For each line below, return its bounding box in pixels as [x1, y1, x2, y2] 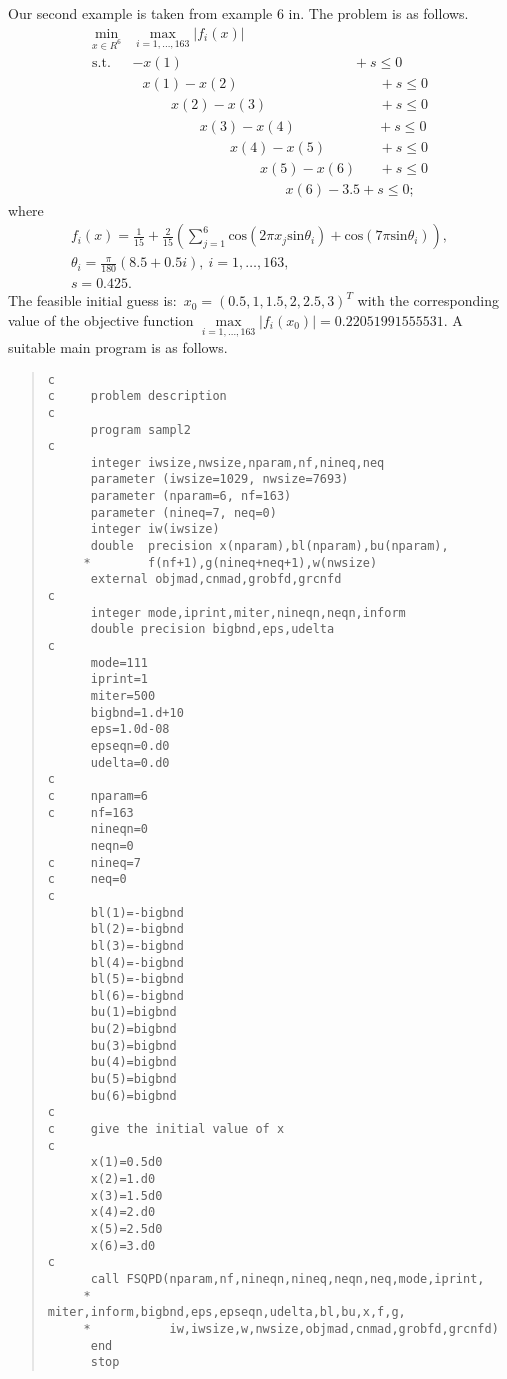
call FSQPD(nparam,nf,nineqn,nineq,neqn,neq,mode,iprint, [90, 1271, 485, 1286]
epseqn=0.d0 [90, 738, 170, 753]
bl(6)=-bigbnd [90, 988, 184, 1003]
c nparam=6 [47, 788, 149, 803]
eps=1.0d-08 [90, 722, 170, 737]
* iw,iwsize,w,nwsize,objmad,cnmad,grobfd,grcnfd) [83, 1321, 499, 1336]
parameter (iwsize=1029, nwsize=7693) [90, 472, 349, 487]
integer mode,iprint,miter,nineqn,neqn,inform [90, 605, 406, 620]
